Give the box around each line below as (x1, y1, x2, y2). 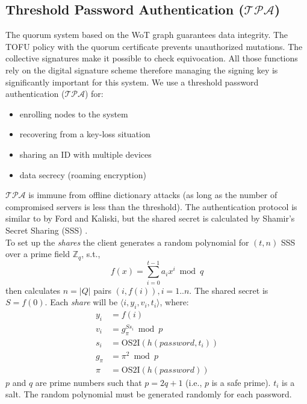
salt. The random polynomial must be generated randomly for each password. (5, 388, 292, 400)
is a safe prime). (211, 376, 271, 388)
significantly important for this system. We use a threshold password (5, 75, 259, 88)
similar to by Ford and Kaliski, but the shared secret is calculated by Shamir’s (5, 212, 295, 225)
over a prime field (5, 247, 70, 260)
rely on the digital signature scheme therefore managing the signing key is (5, 63, 278, 76)
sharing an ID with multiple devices (19, 148, 152, 160)
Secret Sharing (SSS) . (5, 223, 88, 236)
